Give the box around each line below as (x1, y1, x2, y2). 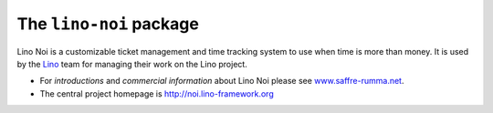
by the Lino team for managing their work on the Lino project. (16, 58, 248, 69)
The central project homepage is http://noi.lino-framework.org (39, 87, 274, 99)
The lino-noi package (16, 14, 200, 34)
